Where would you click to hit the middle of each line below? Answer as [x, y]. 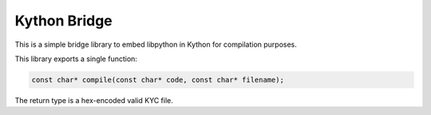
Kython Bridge [64, 21]
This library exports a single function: [76, 59]
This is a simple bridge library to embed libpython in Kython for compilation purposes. [156, 44]
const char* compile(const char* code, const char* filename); [158, 80]
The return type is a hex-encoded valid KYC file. [94, 100]
